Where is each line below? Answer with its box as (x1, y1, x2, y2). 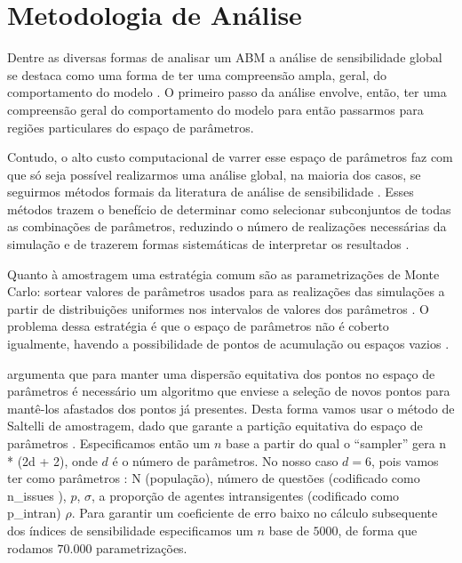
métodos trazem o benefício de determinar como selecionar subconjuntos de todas (7, 199, 451, 218)
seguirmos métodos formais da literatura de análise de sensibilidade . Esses (7, 182, 414, 201)
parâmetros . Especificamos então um (7, 434, 211, 452)
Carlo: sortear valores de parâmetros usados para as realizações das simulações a (7, 282, 445, 301)
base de (268, 520, 309, 539)
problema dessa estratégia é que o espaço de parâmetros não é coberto (7, 317, 389, 335)
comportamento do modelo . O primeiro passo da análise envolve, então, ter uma (7, 83, 447, 101)
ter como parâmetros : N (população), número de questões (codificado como (7, 469, 420, 487)
